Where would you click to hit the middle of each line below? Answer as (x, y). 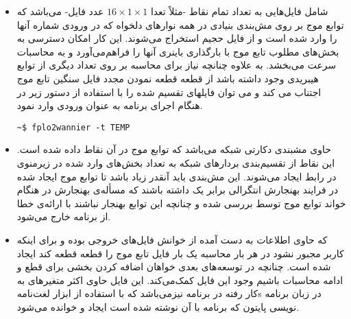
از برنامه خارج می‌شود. (64, 216)
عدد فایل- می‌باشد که (60, 11)
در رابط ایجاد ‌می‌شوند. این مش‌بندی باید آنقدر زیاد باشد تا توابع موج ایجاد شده (177, 176)
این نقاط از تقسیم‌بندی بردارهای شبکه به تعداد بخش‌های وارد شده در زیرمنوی (176, 163)
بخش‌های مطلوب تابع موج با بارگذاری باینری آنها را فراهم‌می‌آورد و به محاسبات (178, 51)
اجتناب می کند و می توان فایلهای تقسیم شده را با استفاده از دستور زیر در (169, 92)
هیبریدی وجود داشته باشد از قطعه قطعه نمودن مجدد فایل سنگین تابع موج (168, 78)
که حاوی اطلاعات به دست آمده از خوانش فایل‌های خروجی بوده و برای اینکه (172, 239)
